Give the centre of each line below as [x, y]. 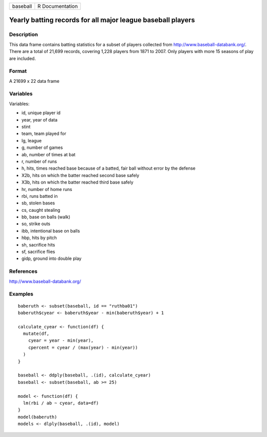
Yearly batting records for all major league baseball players [102, 20]
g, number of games [42, 148]
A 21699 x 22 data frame [34, 81]
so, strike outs [36, 224]
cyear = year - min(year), [61, 341]
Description [23, 35]
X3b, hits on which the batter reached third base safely [77, 182]
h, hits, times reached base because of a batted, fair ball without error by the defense [109, 168]
